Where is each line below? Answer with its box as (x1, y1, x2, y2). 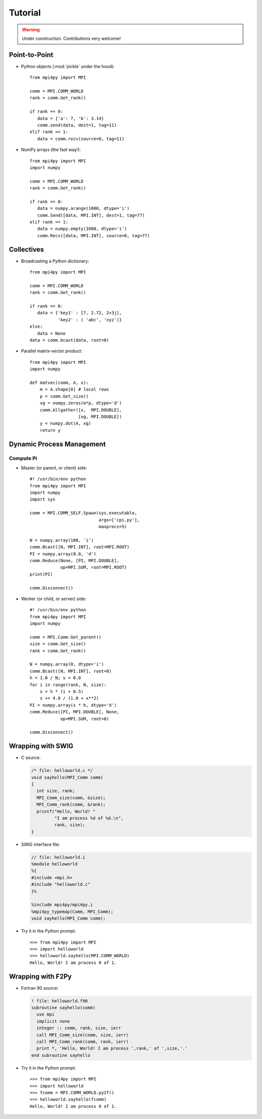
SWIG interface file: (21, 841, 60, 847)
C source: (21, 755, 41, 760)
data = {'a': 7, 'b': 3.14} (37, 116, 104, 121)
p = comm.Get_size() (39, 394, 89, 399)
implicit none (36, 1018, 70, 1024)
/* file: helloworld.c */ (31, 768, 93, 774)
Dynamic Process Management (9, 440, 106, 448)
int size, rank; (36, 788, 75, 794)
